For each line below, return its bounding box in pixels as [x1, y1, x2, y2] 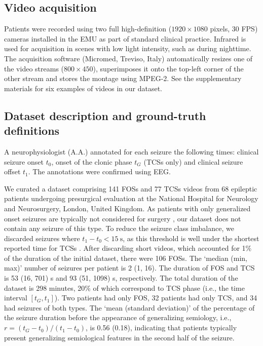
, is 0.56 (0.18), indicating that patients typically [85, 322, 237, 333]
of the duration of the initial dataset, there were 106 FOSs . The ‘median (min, [4, 252, 248, 263]
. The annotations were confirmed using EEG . [28, 166, 171, 177]
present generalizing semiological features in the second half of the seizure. [4, 332, 235, 342]
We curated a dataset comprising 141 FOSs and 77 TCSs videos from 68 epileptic [4, 183, 257, 194]
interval [4, 292, 27, 303]
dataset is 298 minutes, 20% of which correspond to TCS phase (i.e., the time [4, 282, 245, 293]
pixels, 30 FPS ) [210, 23, 258, 34]
